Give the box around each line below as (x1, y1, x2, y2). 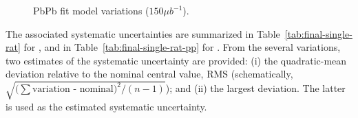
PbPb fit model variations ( (33, 3, 149, 17)
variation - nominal (32, 84, 114, 95)
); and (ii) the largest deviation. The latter (165, 81, 346, 95)
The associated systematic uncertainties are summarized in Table (6, 26, 280, 40)
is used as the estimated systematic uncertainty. (6, 99, 207, 113)
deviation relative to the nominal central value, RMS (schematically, (6, 67, 293, 81)
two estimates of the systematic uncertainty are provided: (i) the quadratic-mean (6, 53, 347, 67)
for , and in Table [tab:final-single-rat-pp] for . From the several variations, (23, 40, 341, 54)
